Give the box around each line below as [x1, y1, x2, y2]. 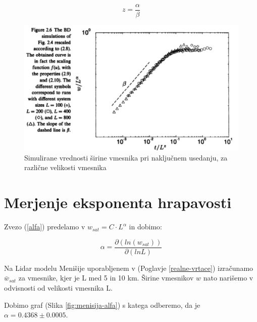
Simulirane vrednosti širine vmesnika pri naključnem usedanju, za [24, 152, 228, 163]
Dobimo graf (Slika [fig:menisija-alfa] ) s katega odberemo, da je [4, 299, 200, 310]
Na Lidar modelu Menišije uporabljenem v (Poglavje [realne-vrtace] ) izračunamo [4, 262, 253, 273]
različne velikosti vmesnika [24, 162, 107, 173]
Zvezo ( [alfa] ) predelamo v [4, 221, 85, 232]
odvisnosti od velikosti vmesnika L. [4, 283, 113, 293]
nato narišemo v [203, 272, 253, 283]
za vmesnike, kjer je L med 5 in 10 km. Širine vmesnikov [18, 272, 194, 283]
